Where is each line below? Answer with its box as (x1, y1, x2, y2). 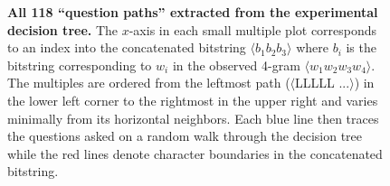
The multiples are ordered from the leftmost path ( (7, 73, 290, 92)
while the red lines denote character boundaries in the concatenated (7, 144, 383, 163)
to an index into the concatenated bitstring (7, 38, 246, 57)
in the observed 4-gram (172, 55, 300, 74)
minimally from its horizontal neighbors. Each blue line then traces (7, 108, 379, 127)
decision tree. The (7, 20, 119, 39)
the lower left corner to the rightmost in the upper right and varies (7, 90, 378, 109)
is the (346, 38, 376, 57)
